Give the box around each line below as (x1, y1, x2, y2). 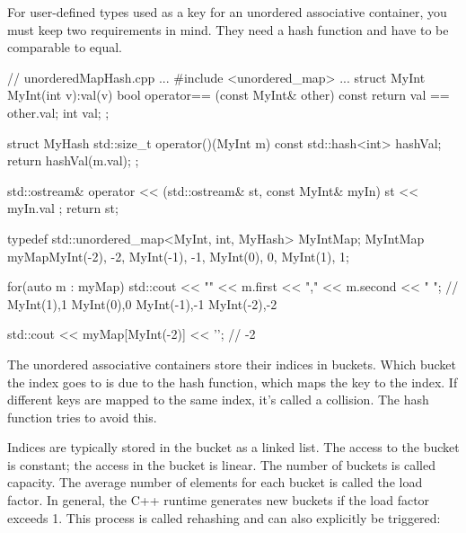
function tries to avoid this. (7, 407, 157, 426)
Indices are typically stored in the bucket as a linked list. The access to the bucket (7, 438, 460, 457)
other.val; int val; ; (7, 102, 110, 121)
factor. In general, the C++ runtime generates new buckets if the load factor (7, 491, 430, 510)
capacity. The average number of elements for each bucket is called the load (7, 473, 423, 492)
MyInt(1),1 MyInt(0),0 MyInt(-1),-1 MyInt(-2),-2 (7, 294, 277, 313)
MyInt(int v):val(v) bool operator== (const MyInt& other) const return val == (7, 85, 450, 104)
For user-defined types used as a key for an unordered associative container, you (7, 3, 447, 21)
